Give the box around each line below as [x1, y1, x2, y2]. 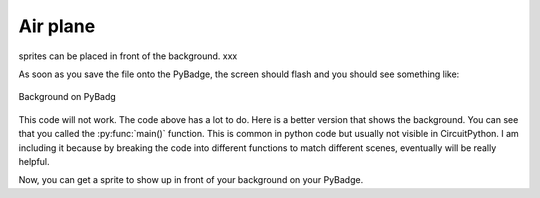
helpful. [18, 155, 50, 167]
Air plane [18, 15, 96, 37]
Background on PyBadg [18, 91, 117, 103]
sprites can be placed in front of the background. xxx [18, 50, 238, 62]
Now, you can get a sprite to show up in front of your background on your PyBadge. [18, 174, 364, 186]
